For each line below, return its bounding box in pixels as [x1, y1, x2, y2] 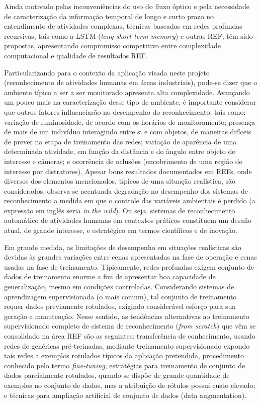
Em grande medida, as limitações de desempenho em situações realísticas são [4, 241, 241, 252]
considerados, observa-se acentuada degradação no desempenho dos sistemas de [4, 185, 248, 196]
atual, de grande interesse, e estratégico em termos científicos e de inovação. [4, 225, 238, 235]
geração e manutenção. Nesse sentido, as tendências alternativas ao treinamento [4, 310, 249, 321]
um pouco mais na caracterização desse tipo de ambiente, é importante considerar [4, 97, 256, 107]
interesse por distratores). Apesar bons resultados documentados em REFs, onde [4, 166, 252, 176]
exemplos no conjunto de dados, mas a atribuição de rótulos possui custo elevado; [4, 379, 255, 390]
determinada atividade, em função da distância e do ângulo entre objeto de [4, 146, 235, 156]
